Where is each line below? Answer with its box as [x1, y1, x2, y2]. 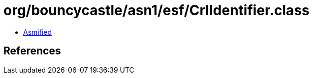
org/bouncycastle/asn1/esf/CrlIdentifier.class [3, 2, 310, 19]
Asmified [23, 27, 52, 36]
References [3, 45, 61, 57]
